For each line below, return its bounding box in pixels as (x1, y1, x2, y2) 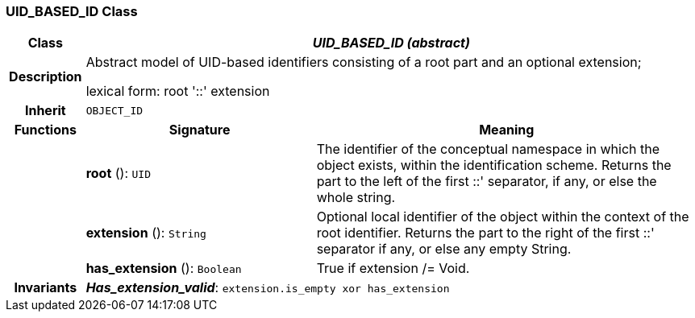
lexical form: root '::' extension (85, 83, 270, 100)
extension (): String (85, 225, 206, 242)
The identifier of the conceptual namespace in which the (316, 141, 660, 158)
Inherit (24, 102, 66, 119)
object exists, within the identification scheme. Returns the (316, 157, 672, 174)
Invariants (14, 279, 77, 296)
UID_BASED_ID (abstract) (312, 35, 470, 52)
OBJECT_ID (85, 104, 144, 117)
